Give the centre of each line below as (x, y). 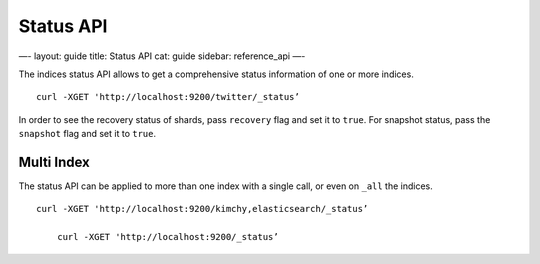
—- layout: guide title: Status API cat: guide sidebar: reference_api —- (162, 56)
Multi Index (54, 161)
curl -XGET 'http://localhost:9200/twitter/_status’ (168, 97)
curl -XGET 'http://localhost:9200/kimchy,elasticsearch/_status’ (202, 209)
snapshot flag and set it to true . (87, 134)
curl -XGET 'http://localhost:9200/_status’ (167, 237)
